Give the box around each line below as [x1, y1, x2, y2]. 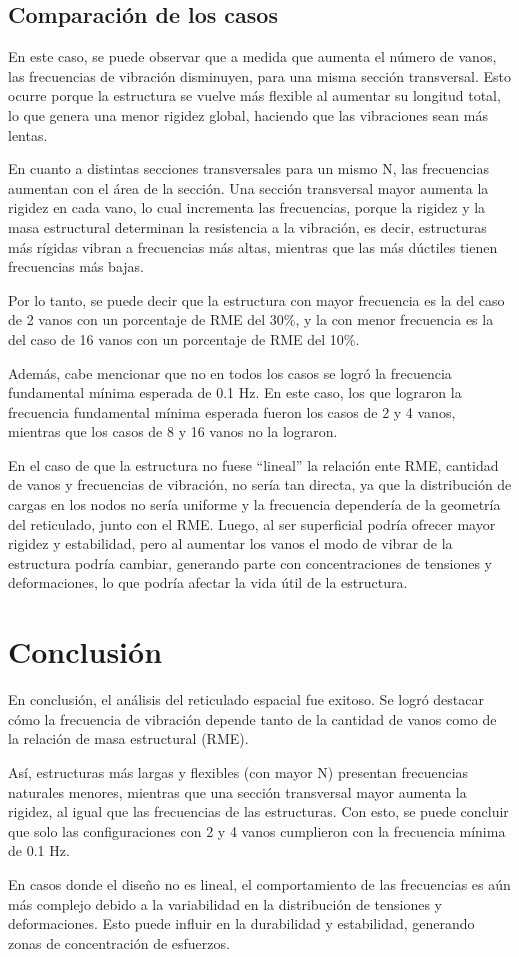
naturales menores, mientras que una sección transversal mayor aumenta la [8, 781, 467, 802]
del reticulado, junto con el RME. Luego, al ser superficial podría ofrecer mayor [8, 513, 496, 534]
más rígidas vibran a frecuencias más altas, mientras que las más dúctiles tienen [8, 236, 498, 257]
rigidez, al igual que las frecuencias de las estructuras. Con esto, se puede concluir [8, 801, 509, 822]
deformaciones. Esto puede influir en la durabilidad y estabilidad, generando [8, 913, 475, 934]
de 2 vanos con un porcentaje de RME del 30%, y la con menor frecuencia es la [8, 309, 494, 330]
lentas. [8, 124, 48, 145]
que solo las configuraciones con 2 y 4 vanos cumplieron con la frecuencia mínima [8, 820, 506, 841]
